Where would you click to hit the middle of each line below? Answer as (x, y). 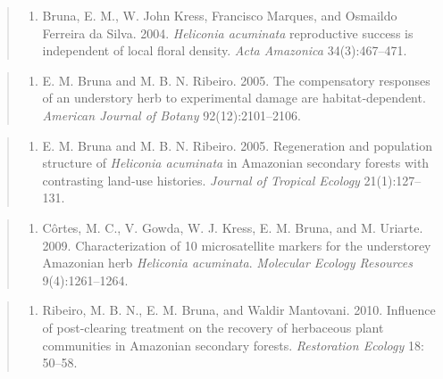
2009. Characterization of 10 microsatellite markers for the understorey (237, 245)
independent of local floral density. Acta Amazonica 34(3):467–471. (225, 50)
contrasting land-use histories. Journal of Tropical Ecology (201, 180)
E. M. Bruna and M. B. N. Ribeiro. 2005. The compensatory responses (236, 80)
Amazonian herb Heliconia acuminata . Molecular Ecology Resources (227, 263)
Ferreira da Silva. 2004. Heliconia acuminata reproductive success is (228, 33)
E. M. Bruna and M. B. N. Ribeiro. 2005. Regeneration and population (237, 145)
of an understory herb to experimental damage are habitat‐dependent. (234, 98)
